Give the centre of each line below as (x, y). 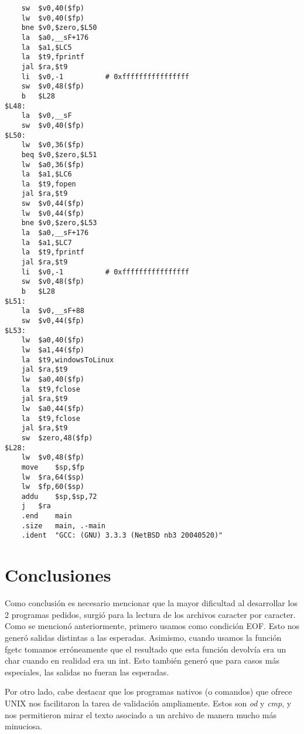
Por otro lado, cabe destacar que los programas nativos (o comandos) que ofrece (148, 691)
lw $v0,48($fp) (53, 458)
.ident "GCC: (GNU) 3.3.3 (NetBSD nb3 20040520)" (122, 536)
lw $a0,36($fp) (53, 164)
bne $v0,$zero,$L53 (59, 223)
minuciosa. (24, 726)
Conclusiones (58, 575)
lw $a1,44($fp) (53, 350)
